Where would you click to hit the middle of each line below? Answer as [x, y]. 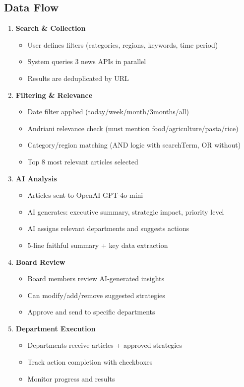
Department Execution [56, 328]
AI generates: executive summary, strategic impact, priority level [126, 211]
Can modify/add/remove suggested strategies [96, 295]
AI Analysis [36, 178]
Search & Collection [51, 28]
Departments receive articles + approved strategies [105, 345]
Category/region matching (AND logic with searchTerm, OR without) [134, 145]
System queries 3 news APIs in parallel [87, 61]
